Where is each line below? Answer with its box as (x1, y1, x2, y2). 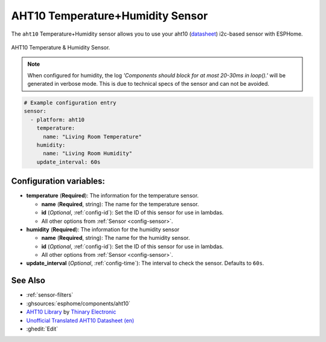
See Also (11, 276, 45, 286)
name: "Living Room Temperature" (43, 133, 142, 140)
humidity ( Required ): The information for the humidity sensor (26, 225, 180, 233)
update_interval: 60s (36, 158, 101, 166)
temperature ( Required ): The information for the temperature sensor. (26, 192, 199, 199)
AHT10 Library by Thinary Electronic (26, 308, 117, 315)
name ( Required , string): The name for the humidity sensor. (41, 234, 190, 242)
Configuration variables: (11, 176, 106, 187)
